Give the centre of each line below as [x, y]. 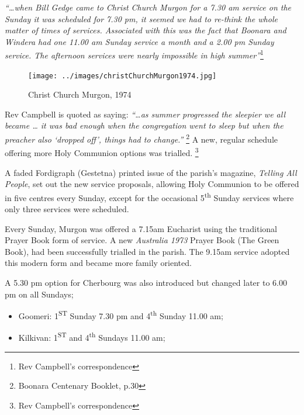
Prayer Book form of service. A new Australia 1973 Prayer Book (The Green [142, 240]
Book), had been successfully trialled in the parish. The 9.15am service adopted [147, 251]
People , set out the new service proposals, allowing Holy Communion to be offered [152, 184]
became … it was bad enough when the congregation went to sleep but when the [144, 125]
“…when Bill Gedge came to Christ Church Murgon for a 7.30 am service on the [148, 7]
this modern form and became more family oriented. [98, 263]
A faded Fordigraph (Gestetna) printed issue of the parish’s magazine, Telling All [151, 172]
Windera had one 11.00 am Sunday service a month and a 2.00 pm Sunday [139, 41]
